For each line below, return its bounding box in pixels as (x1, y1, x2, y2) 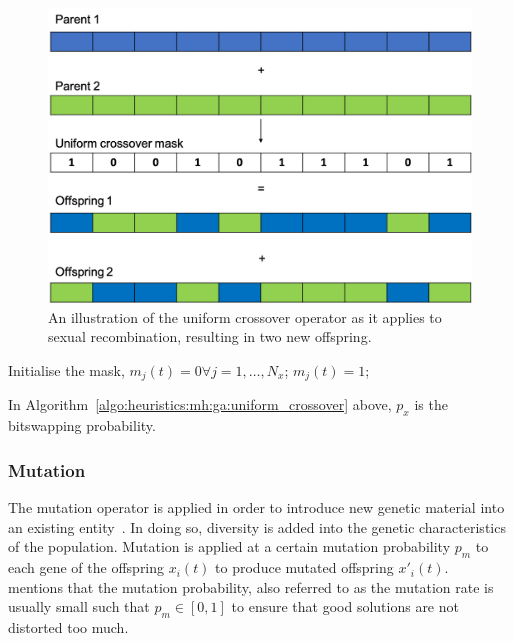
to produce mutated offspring (215, 557, 394, 578)
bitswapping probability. (8, 415, 156, 436)
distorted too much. (8, 617, 129, 638)
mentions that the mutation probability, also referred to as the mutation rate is (8, 576, 494, 597)
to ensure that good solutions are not (231, 596, 459, 617)
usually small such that (8, 596, 150, 617)
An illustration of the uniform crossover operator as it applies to (48, 306, 442, 327)
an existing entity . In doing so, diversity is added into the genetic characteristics (8, 516, 506, 537)
